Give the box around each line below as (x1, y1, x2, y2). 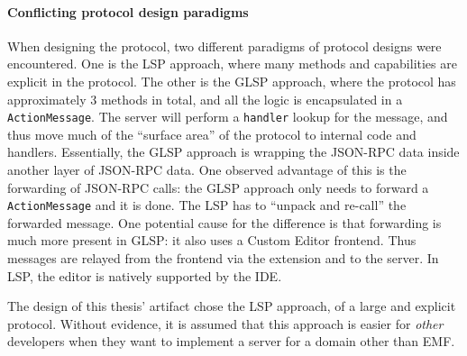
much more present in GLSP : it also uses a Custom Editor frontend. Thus (7, 231, 417, 250)
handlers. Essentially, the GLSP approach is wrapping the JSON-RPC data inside (7, 142, 460, 161)
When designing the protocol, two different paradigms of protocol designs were (7, 36, 442, 55)
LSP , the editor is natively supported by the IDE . (7, 266, 282, 285)
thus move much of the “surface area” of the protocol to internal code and (7, 124, 417, 143)
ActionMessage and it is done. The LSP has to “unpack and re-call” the (7, 196, 407, 215)
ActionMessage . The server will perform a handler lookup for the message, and (7, 107, 448, 126)
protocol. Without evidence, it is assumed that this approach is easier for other (7, 314, 444, 333)
